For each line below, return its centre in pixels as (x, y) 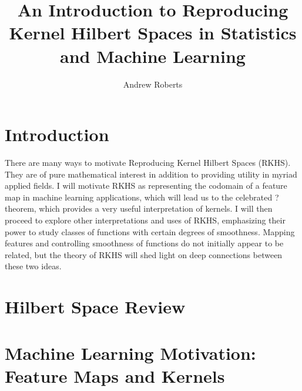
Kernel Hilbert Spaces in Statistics (153, 33)
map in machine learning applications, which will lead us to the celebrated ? (142, 197)
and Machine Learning (153, 56)
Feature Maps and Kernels (115, 375)
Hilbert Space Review (95, 307)
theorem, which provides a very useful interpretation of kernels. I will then (139, 208)
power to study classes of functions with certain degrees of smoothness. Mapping (150, 231)
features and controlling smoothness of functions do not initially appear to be (144, 243)
